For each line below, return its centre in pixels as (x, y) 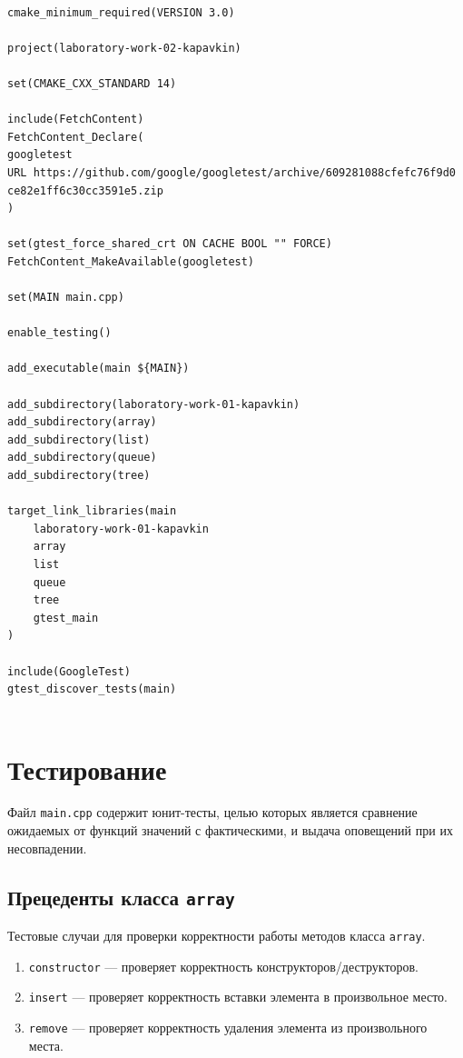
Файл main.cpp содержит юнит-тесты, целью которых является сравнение (212, 812)
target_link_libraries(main (92, 511)
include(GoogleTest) (69, 671)
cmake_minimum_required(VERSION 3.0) (121, 12)
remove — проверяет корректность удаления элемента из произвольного (228, 1028)
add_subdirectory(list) (79, 439)
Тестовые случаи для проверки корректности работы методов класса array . (217, 936)
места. (46, 1045)
